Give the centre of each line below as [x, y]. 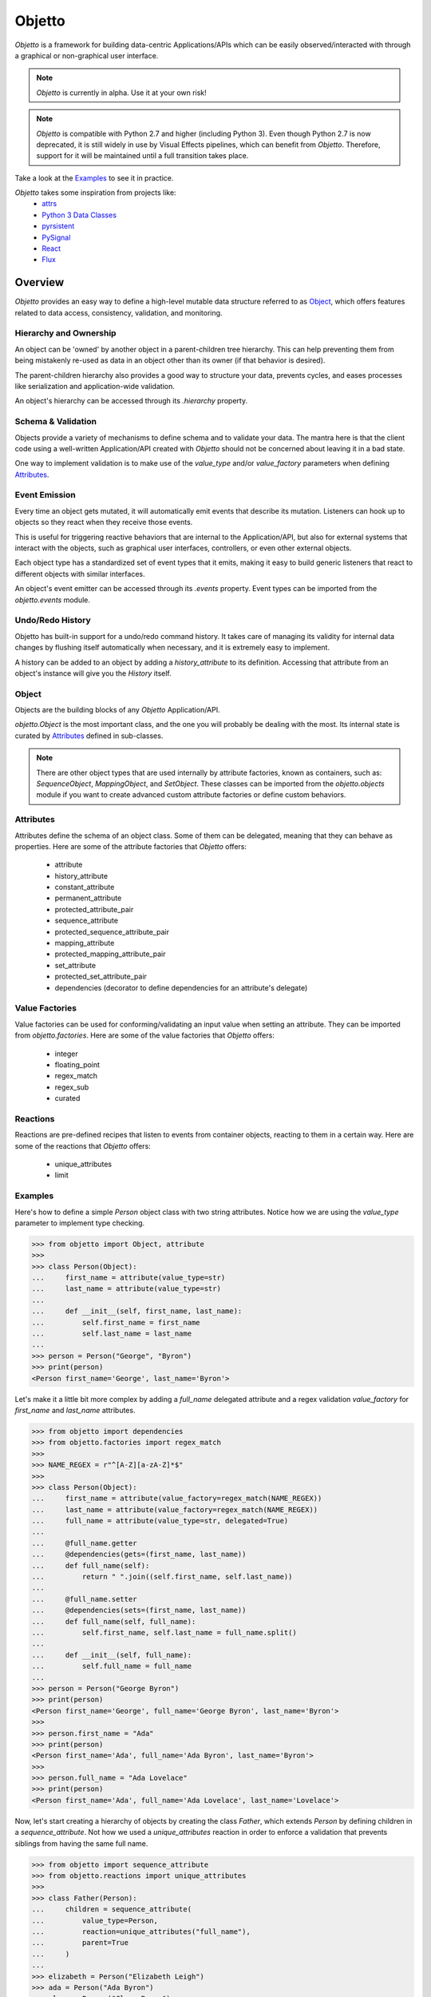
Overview [40, 282]
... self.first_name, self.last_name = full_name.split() [164, 1632]
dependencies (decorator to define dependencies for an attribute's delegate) [181, 987]
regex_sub [72, 1087]
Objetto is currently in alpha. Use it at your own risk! [121, 93]
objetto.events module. [53, 600]
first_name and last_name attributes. [75, 1410]
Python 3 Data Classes [79, 215]
